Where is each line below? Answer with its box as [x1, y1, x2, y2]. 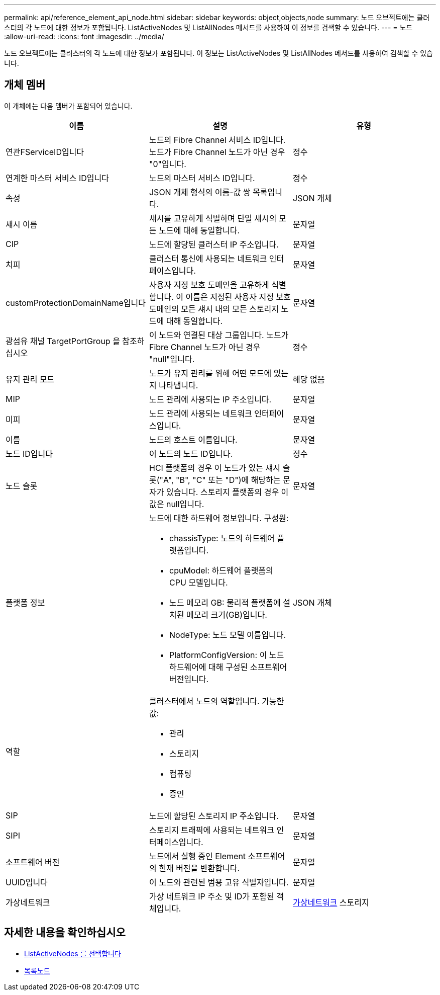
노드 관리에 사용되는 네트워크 [149, 408, 252, 419]
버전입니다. [169, 674, 209, 684]
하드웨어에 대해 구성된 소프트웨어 [169, 661, 287, 672]
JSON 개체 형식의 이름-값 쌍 [149, 187, 251, 197]
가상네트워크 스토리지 [292, 897, 369, 907]
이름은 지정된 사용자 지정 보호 [185, 291, 291, 302]
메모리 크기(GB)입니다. [186, 609, 267, 620]
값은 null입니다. [149, 499, 204, 509]
